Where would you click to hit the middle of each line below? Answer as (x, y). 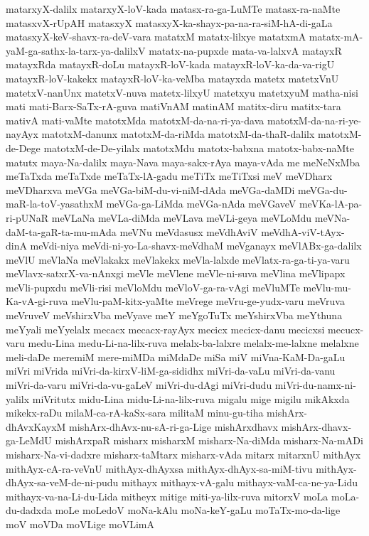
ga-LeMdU (29, 440)
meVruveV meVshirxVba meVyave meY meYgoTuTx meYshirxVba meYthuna (174, 315)
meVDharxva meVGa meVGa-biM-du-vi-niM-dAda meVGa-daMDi (150, 189)
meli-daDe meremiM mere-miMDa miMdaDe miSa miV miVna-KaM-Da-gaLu (176, 357)
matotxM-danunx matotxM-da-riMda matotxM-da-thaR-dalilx (178, 134)
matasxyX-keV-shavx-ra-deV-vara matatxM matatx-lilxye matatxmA (156, 37)
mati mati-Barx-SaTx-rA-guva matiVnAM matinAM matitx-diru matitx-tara (173, 106)
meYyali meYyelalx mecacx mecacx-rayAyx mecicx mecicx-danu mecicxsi (165, 329)
